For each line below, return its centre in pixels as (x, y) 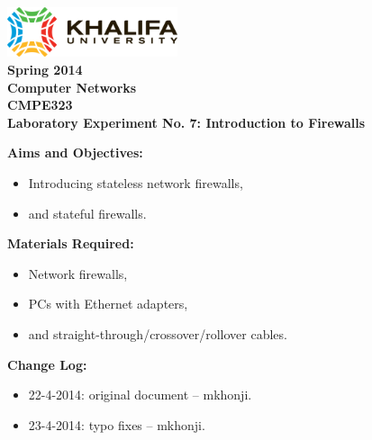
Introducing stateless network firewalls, (136, 183)
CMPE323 (40, 105)
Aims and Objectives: (75, 153)
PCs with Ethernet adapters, (108, 304)
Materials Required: (71, 243)
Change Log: (47, 364)
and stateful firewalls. (87, 213)
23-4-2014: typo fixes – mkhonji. (117, 424)
